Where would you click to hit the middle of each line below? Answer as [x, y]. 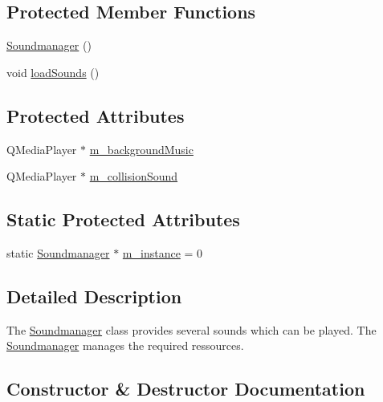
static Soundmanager [58, 252]
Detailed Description [94, 296]
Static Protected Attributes [123, 219]
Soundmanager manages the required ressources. [125, 345]
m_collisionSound [134, 176]
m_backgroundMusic [141, 149]
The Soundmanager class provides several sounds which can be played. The [191, 329]
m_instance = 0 [163, 252]
